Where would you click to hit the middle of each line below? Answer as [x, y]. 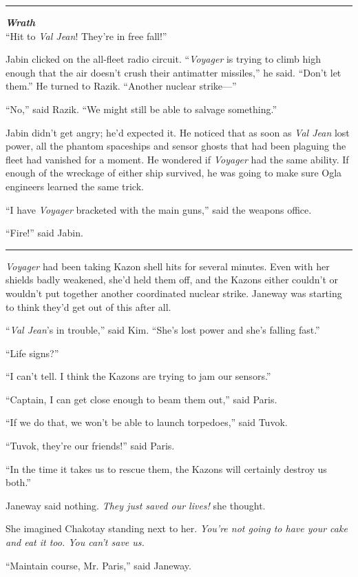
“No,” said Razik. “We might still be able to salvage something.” [141, 109]
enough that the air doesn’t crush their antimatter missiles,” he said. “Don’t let [173, 72]
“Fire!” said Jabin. [44, 233]
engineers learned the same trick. [75, 186]
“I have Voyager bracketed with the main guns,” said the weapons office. [159, 209]
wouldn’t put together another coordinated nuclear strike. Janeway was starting [174, 293]
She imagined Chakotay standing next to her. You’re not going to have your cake [177, 528]
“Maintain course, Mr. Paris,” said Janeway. [98, 565]
